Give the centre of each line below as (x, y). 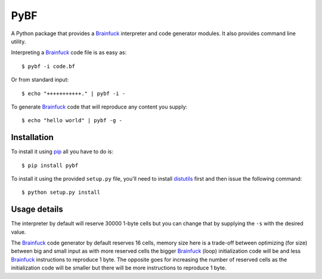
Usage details (37, 210)
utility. (18, 41)
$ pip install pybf (50, 165)
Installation (32, 137)
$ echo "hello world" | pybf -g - (72, 120)
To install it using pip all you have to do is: (62, 151)
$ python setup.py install (61, 193)
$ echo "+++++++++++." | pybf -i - (74, 93)
